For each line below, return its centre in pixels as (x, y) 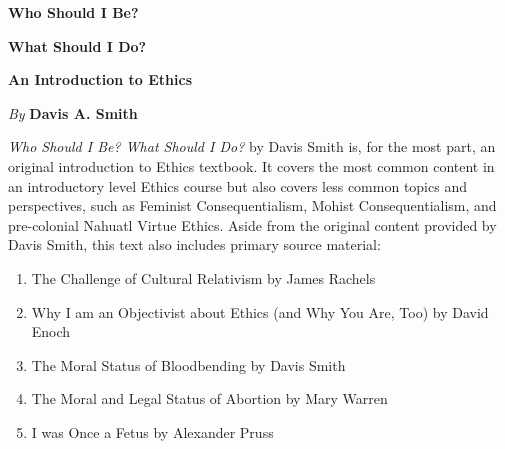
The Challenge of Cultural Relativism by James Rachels (203, 277)
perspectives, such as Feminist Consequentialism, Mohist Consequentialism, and (252, 205)
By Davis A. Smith (73, 112)
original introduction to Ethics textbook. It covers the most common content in (251, 165)
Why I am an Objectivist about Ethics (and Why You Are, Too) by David (260, 311)
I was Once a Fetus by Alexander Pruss (152, 431)
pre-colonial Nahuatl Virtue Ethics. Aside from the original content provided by (252, 224)
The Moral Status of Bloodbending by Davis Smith (188, 364)
